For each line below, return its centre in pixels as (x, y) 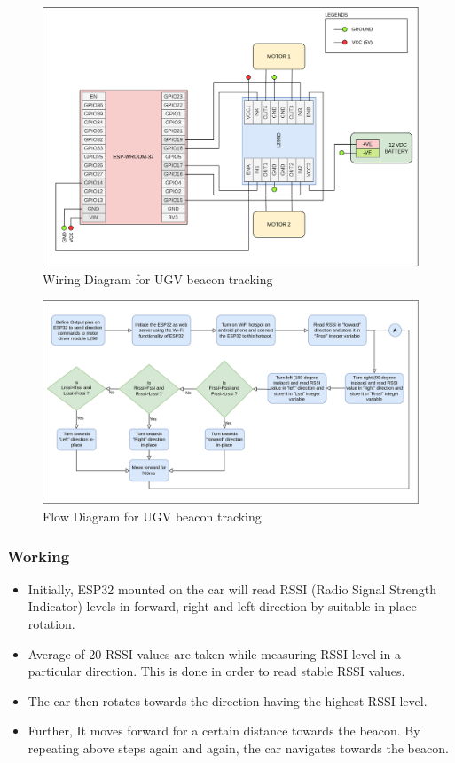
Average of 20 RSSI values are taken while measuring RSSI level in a (215, 653)
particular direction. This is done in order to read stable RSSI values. (216, 671)
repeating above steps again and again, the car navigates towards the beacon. (238, 748)
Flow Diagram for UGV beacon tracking (152, 517)
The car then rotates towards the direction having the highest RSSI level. (227, 700)
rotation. (51, 624)
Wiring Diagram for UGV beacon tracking (158, 278)
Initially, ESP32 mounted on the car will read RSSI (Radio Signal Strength (232, 588)
